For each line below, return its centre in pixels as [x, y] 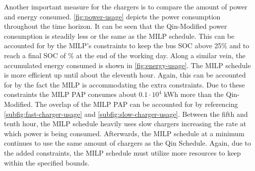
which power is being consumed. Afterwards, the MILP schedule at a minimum [124, 133]
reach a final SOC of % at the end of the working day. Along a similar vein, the [125, 55]
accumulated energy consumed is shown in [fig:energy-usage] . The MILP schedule [127, 65]
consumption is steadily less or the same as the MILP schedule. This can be [119, 36]
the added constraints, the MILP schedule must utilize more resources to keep [123, 152]
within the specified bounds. [47, 162]
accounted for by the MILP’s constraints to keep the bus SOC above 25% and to [127, 45]
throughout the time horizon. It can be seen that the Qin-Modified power [116, 26]
